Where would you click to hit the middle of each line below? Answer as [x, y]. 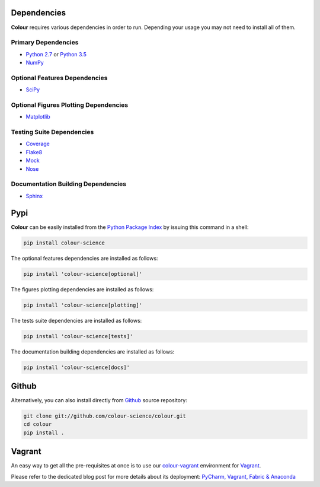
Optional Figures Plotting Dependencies [70, 105]
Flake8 [34, 152]
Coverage [38, 144]
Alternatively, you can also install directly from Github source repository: [99, 400]
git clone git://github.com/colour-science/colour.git [105, 416]
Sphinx [34, 196]
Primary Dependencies [45, 43]
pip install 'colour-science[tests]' [78, 336]
